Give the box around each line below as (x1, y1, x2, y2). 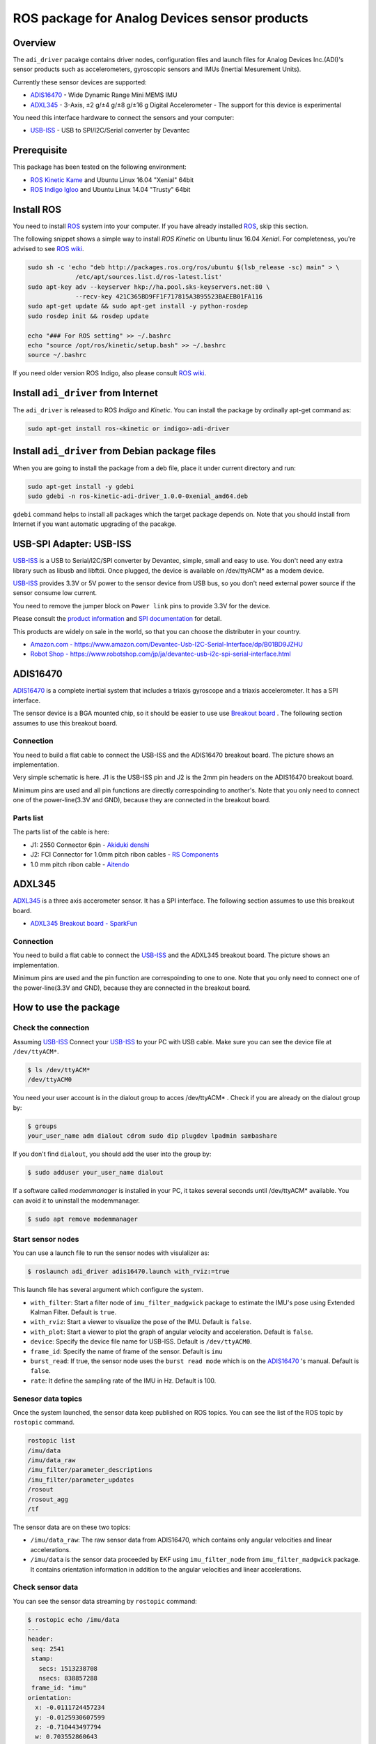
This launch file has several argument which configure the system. (13, 1286, 204, 1294)
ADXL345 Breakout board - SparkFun (30, 919, 138, 928)
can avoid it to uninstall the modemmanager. (13, 1196, 141, 1205)
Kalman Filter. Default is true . (30, 1308, 117, 1316)
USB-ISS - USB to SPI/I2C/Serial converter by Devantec (30, 126, 190, 135)
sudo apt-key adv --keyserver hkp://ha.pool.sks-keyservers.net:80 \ (27, 283, 270, 291)
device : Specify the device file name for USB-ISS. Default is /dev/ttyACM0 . (30, 1337, 252, 1346)
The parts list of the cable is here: (13, 827, 109, 836)
